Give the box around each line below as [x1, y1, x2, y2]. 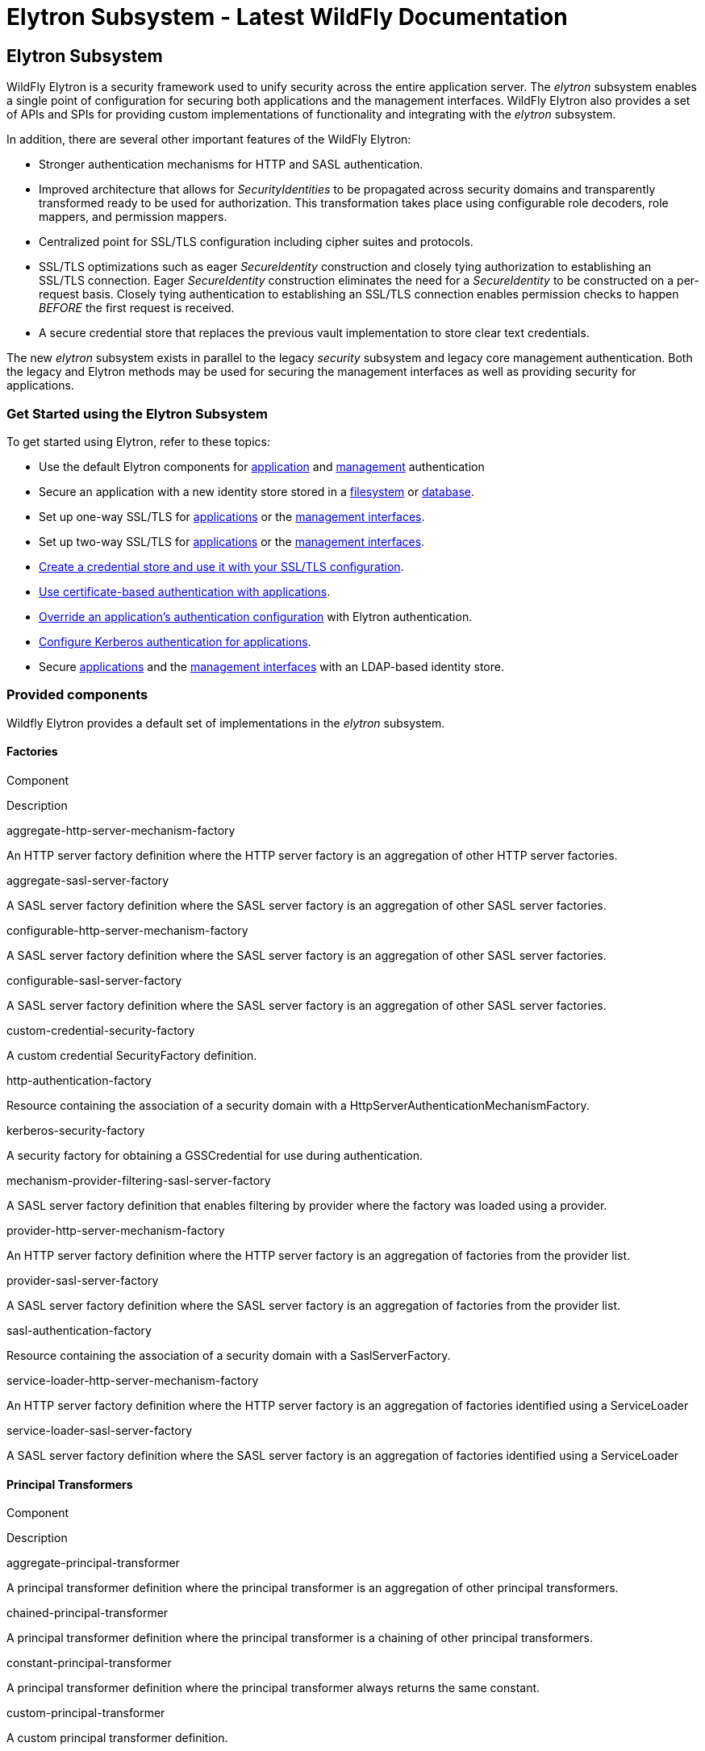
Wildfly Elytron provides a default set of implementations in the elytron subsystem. [6, 715, 445, 730]
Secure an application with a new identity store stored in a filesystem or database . [39, 484, 475, 498]
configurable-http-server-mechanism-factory [6, 923, 248, 937]
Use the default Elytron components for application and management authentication [39, 459, 485, 473]
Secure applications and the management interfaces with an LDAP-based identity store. [39, 659, 504, 673]
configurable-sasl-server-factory [6, 973, 182, 987]
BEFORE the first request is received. [39, 301, 235, 315]
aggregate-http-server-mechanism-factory [6, 823, 236, 837]
